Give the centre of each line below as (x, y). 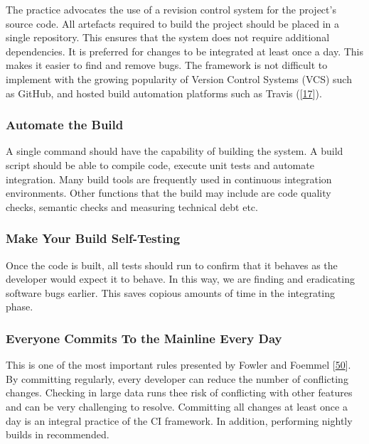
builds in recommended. (58, 434)
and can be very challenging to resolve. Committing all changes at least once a (177, 406)
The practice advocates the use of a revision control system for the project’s (171, 9)
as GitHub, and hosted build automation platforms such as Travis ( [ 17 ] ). (164, 93)
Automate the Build (65, 125)
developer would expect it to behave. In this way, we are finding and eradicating (180, 279)
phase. (20, 307)
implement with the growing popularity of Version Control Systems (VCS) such (179, 78)
